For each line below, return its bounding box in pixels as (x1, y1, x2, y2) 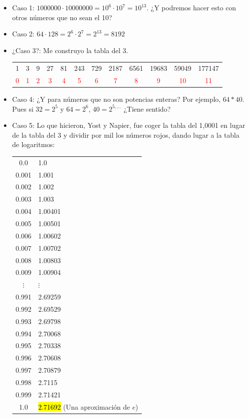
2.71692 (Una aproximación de (38, 401, 130, 412)
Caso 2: (12, 29, 34, 39)
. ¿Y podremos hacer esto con (147, 2, 236, 12)
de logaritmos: (12, 139, 55, 149)
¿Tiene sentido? (124, 103, 171, 114)
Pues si (12, 103, 33, 114)
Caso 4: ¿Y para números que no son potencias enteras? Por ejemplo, (12, 94, 221, 104)
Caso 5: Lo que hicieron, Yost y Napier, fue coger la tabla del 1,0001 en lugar (12, 120, 246, 130)
